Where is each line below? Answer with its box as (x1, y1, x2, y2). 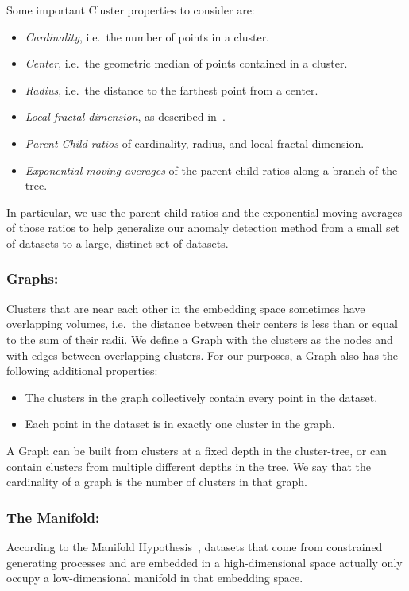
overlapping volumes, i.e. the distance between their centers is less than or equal (6, 315, 398, 332)
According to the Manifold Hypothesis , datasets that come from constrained (6, 538, 383, 554)
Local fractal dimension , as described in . (25, 108, 226, 125)
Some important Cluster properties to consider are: (6, 2, 255, 17)
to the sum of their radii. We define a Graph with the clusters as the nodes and (6, 330, 393, 347)
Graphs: (6, 268, 59, 288)
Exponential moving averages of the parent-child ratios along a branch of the (25, 161, 398, 178)
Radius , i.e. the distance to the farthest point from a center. (25, 81, 318, 98)
